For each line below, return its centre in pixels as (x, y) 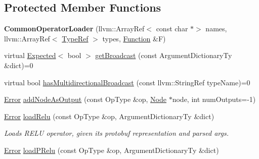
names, (216, 29)
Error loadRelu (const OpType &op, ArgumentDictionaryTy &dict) (109, 116)
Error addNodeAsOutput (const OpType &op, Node (85, 99)
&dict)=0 (19, 65)
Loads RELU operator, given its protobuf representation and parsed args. (116, 133)
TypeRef (75, 38)
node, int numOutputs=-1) (214, 99)
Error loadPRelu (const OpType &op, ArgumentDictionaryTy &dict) (112, 150)
